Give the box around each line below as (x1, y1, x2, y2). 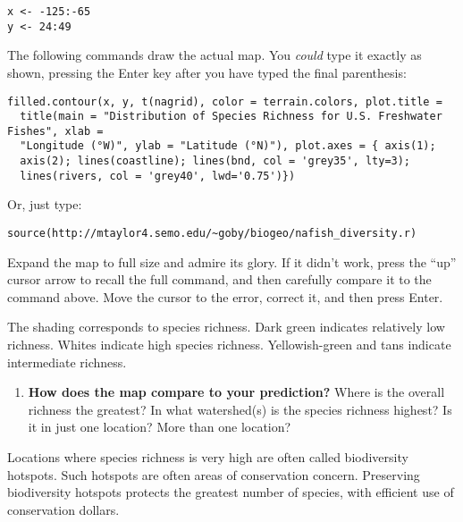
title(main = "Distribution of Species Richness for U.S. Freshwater (20, 110, 442, 123)
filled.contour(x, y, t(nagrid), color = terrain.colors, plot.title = (7, 95, 442, 108)
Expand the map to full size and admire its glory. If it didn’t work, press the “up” (7, 252, 457, 271)
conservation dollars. (7, 500, 120, 518)
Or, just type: (7, 195, 82, 214)
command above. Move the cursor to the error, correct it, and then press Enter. (7, 287, 443, 306)
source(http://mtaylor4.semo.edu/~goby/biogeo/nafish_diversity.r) (7, 227, 417, 240)
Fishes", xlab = (7, 124, 104, 138)
